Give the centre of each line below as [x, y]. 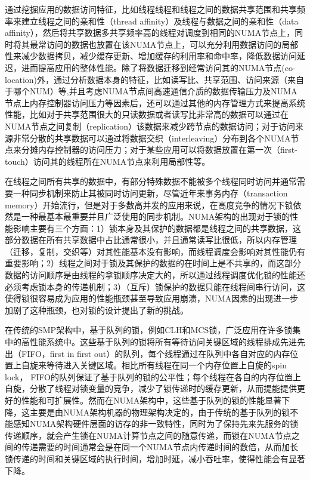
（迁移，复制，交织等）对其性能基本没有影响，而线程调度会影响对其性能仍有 [155, 251]
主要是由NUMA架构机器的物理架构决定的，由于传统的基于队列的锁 [160, 412]
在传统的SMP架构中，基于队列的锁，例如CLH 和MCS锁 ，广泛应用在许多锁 [149, 330]
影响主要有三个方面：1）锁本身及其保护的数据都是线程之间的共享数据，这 [157, 228]
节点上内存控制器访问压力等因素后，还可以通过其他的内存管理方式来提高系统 [155, 102]
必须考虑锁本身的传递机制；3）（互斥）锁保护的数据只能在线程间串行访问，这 [155, 286]
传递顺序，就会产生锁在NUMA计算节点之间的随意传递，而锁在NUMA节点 [148, 435]
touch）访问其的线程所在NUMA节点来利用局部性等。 [108, 161]
